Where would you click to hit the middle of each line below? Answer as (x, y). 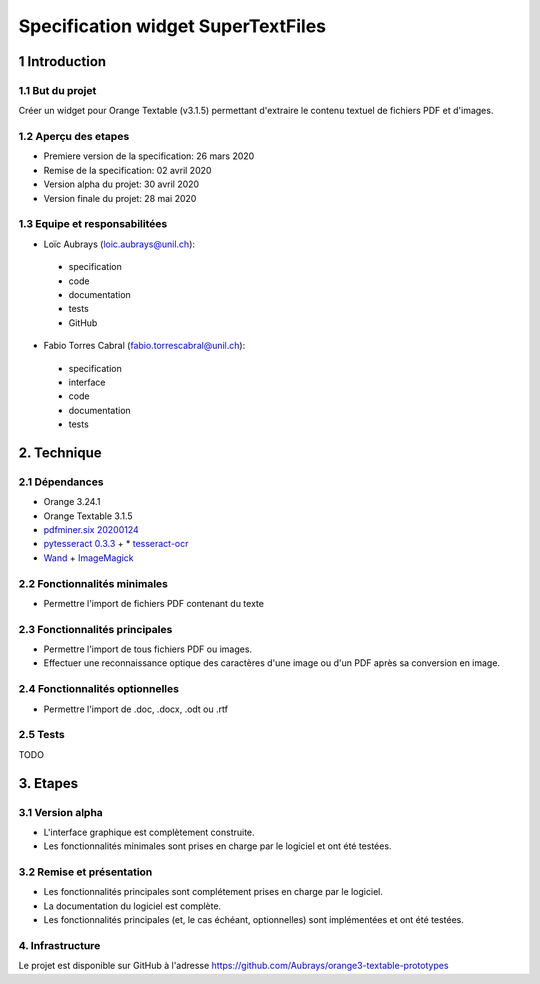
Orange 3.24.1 (72, 502)
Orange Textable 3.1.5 (88, 516)
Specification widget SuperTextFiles (172, 26)
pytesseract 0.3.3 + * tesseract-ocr (116, 544)
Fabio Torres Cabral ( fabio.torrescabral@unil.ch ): (144, 346)
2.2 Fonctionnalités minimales (93, 583)
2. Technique (60, 452)
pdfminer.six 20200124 (91, 529)
